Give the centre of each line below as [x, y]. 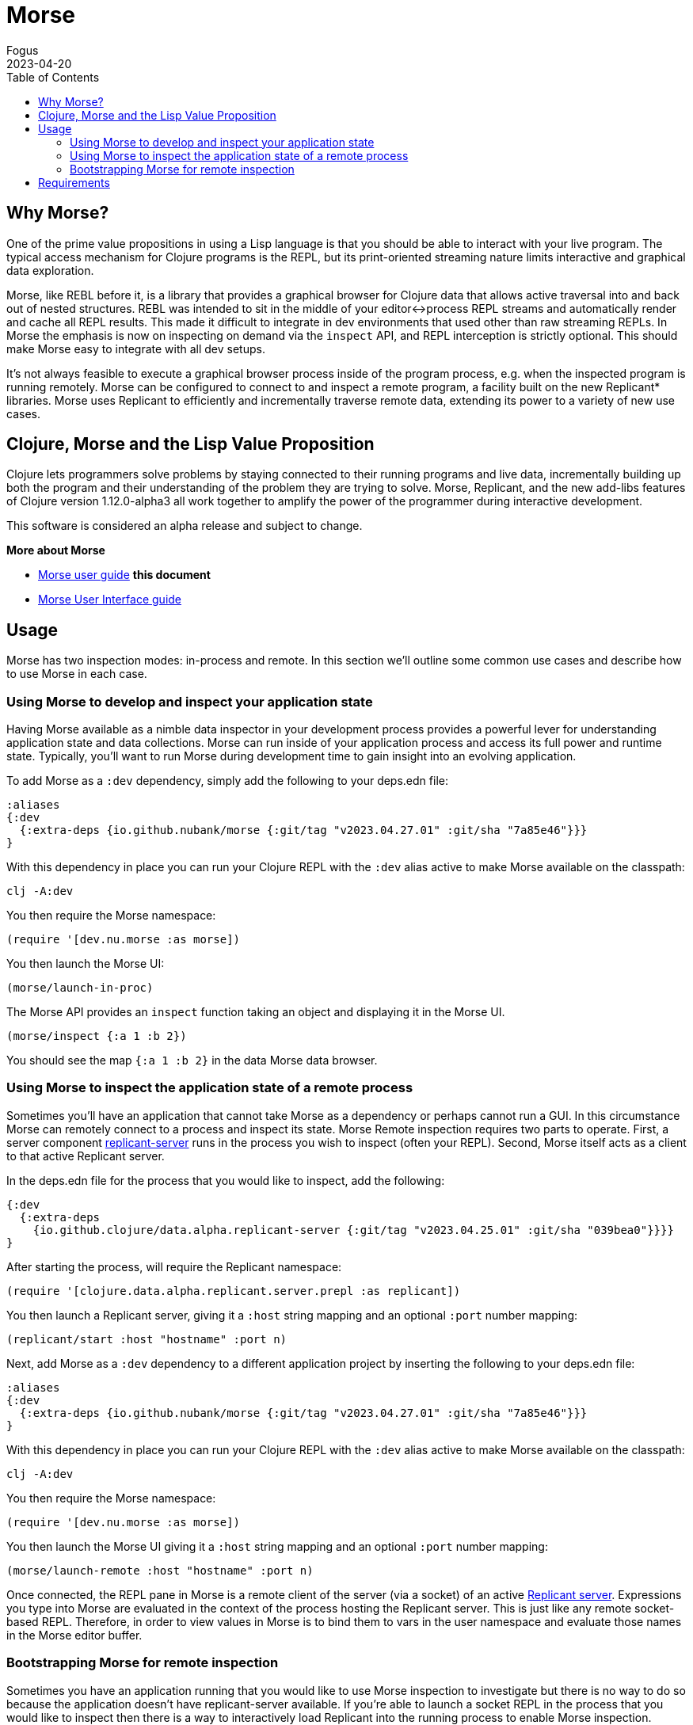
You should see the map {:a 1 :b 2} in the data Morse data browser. [192, 1061]
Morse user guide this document [124, 575]
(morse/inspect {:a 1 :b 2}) [97, 1036]
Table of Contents [53, 77]
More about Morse [56, 550]
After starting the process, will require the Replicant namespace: [174, 1266]
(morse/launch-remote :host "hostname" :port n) [160, 1570]
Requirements [74, 182]
